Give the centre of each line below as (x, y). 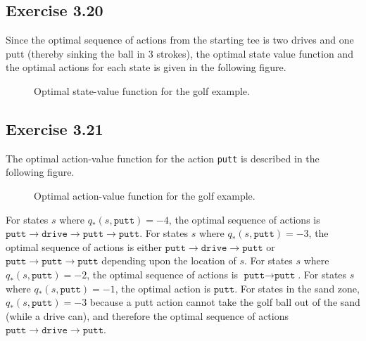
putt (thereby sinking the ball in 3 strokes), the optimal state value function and (179, 53)
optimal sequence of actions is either (84, 246)
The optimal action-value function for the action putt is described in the (163, 158)
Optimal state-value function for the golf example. (142, 90)
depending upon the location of (169, 260)
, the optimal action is (163, 288)
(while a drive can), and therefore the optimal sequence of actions (147, 315)
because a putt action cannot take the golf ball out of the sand (225, 302)
